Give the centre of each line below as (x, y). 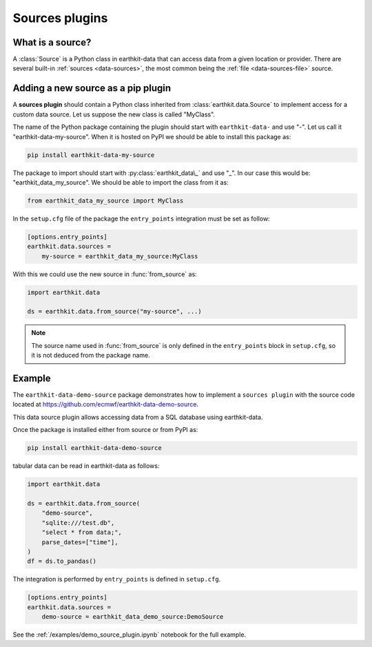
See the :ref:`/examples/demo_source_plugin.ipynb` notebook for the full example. (130, 635)
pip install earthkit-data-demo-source (94, 448)
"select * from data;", (82, 533)
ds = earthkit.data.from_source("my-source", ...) (115, 311)
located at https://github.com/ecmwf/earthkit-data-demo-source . (106, 404)
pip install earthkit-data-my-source (91, 155)
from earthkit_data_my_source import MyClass (105, 201)
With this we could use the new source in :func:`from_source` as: (105, 274)
